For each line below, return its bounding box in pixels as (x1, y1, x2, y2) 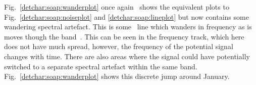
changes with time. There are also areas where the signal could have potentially (4, 51, 250, 61)
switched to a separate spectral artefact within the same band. (4, 61, 197, 71)
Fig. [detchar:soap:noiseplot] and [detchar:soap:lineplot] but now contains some (4, 11, 249, 22)
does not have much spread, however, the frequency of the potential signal (4, 41, 233, 52)
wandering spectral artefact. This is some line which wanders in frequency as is (4, 21, 252, 32)
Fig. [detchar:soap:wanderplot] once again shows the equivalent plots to (4, 2, 229, 12)
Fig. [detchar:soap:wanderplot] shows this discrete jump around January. (4, 71, 230, 81)
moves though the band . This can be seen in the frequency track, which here (4, 31, 244, 41)
